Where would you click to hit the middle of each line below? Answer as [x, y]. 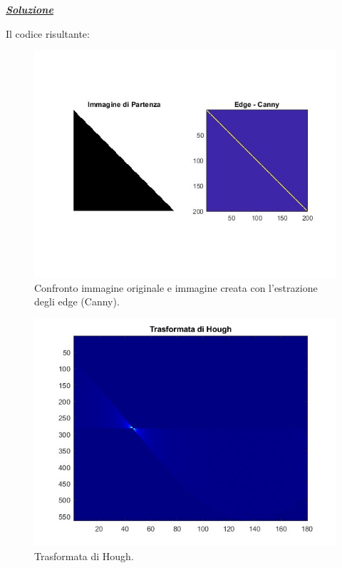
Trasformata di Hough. [84, 556]
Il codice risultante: [48, 33]
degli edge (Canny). [77, 301]
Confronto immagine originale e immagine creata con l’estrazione [176, 287]
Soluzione [30, 9]
